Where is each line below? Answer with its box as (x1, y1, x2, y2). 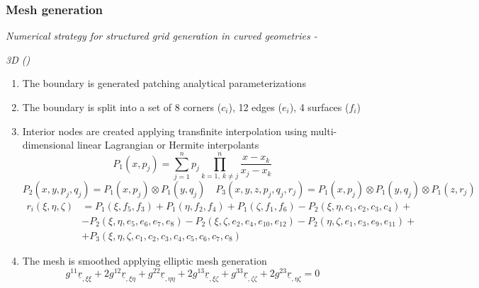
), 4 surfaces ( (289, 100, 349, 114)
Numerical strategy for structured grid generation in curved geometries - (6, 28, 317, 43)
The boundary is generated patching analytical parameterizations (22, 76, 306, 91)
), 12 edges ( (228, 100, 282, 114)
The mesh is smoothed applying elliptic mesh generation (22, 253, 267, 267)
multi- (310, 123, 337, 138)
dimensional (22, 137, 74, 152)
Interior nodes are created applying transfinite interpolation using (22, 123, 308, 138)
